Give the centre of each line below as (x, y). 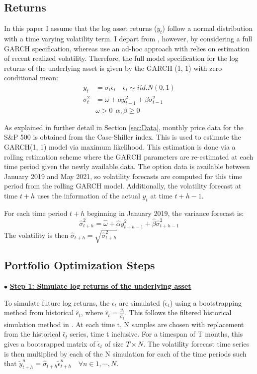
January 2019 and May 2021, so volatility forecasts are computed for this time (123, 176)
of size (114, 343)
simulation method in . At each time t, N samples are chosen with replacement (124, 324)
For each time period (36, 213)
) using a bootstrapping (206, 302)
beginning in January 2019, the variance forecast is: (166, 213)
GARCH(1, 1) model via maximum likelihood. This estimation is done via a (120, 146)
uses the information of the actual (88, 195)
